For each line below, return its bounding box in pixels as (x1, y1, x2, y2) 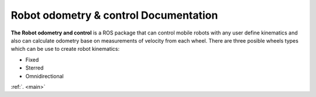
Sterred (25, 64, 44, 71)
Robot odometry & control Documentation (11, 9, 218, 22)
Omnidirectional (25, 72, 64, 79)
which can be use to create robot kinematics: (11, 46, 120, 53)
